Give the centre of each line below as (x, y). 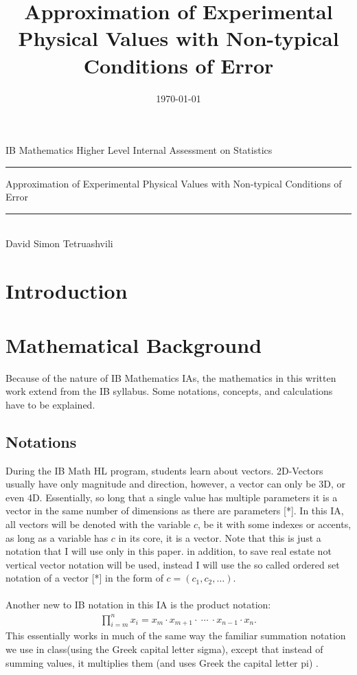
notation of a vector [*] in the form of (84, 578)
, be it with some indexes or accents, (275, 524)
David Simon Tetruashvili (59, 243)
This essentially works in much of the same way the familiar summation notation (176, 636)
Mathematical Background (134, 344)
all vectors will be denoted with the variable (98, 524)
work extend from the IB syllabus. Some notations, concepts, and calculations (169, 391)
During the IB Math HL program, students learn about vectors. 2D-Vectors (164, 470)
